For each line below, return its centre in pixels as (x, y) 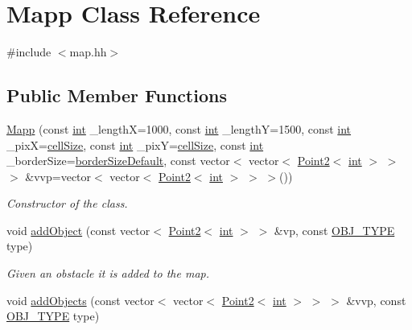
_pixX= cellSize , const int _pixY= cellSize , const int (135, 144)
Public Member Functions (117, 95)
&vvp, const (376, 300)
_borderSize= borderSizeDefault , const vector (118, 161)
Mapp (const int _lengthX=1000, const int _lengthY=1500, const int (179, 128)
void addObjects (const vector (80, 300)
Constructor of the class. (67, 203)
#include (29, 52)
